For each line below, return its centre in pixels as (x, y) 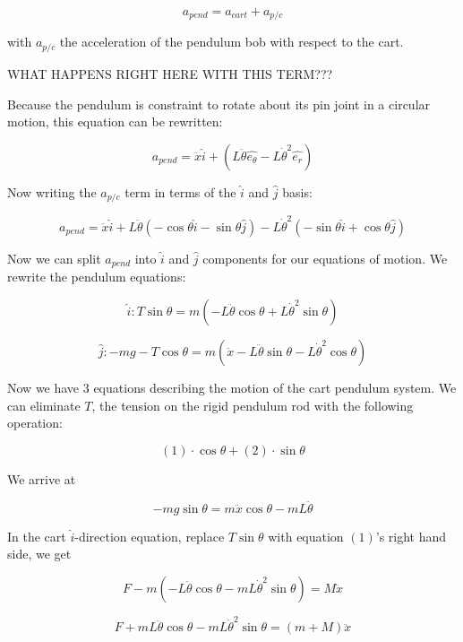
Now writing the (52, 191)
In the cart (37, 536)
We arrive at (42, 478)
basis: (297, 191)
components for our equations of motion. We (325, 258)
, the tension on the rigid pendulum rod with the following (253, 405)
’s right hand (411, 536)
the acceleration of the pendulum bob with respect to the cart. (231, 42)
